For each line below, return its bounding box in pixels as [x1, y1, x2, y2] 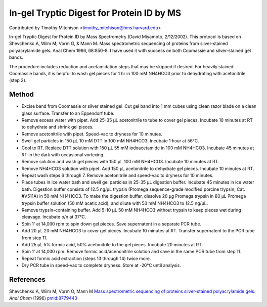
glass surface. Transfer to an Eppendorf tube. [21, 110, 115, 116]
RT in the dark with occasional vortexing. [21, 151, 105, 158]
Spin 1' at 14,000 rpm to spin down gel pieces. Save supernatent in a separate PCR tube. [21, 220, 202, 227]
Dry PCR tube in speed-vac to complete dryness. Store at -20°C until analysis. [21, 263, 181, 268]
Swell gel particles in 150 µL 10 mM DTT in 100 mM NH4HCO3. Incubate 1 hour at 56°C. [21, 138, 199, 144]
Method [9, 90, 34, 99]
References [9, 275, 45, 284]
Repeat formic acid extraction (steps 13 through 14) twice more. [21, 255, 151, 262]
